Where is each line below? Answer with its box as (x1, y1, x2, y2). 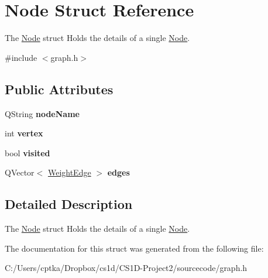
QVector (5, 166, 35, 179)
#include (5, 51, 37, 63)
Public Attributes (5, 80, 114, 98)
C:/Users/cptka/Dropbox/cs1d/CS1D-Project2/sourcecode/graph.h (5, 262, 248, 274)
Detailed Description (5, 195, 133, 213)
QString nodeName (5, 107, 80, 119)
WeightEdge (47, 166, 91, 179)
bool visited (5, 146, 50, 159)
